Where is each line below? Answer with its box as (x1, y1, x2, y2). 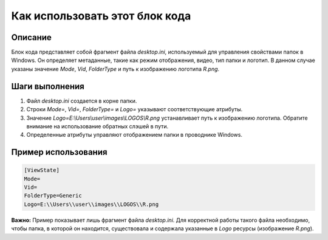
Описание (11, 32, 52, 43)
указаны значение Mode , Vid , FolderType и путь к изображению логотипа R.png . (11, 65, 220, 72)
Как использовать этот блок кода (11, 9, 191, 22)
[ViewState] (24, 167, 60, 174)
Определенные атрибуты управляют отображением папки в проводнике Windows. (26, 131, 243, 139)
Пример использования (11, 147, 108, 157)
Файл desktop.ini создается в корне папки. (26, 97, 137, 105)
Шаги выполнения (11, 81, 84, 91)
